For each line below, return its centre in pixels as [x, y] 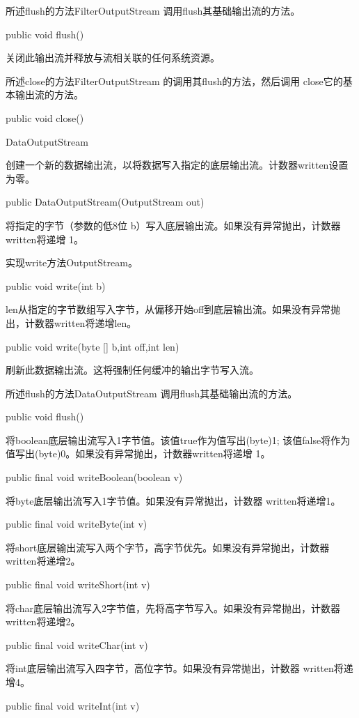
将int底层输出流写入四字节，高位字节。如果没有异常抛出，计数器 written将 [175, 668]
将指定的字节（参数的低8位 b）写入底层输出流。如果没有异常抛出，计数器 [173, 225]
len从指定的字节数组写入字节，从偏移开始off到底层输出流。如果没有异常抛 [173, 309]
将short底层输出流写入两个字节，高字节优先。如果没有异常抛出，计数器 [168, 547]
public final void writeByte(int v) [77, 524]
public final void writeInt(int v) [73, 705]
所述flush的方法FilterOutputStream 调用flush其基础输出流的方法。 [153, 10]
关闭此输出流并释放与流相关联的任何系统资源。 [113, 58]
